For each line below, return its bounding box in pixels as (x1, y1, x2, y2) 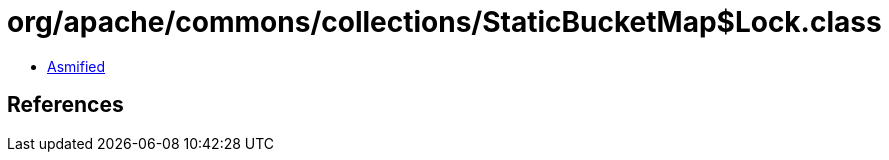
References (7, 92, 124, 118)
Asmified (47, 57, 106, 75)
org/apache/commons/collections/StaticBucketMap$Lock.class (7, 5, 882, 39)
